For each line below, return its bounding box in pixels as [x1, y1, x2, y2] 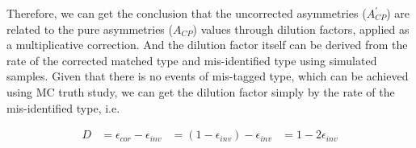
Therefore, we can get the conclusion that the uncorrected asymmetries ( [6, 5, 367, 21]
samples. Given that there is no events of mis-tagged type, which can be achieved [6, 68, 409, 84]
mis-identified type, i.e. [6, 99, 120, 116]
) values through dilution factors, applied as [192, 20, 410, 37]
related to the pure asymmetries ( [6, 20, 173, 37]
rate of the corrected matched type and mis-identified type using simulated [6, 51, 377, 68]
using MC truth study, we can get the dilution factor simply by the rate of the [6, 83, 395, 100]
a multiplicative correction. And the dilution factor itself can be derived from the [6, 36, 408, 53]
